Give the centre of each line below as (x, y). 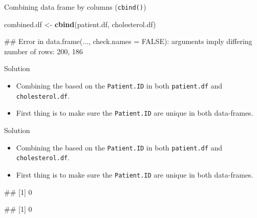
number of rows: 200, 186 (44, 51)
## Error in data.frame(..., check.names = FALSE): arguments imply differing (128, 41)
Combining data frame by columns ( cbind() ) (75, 7)
